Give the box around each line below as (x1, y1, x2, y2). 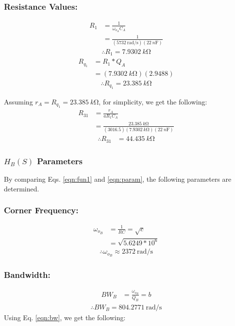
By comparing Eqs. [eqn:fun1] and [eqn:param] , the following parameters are (4, 173, 232, 184)
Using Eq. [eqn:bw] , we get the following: (4, 312, 126, 322)
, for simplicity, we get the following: (99, 96, 207, 106)
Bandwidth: (4, 269, 50, 281)
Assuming (4, 96, 33, 106)
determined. (4, 183, 39, 193)
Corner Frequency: (4, 204, 79, 216)
